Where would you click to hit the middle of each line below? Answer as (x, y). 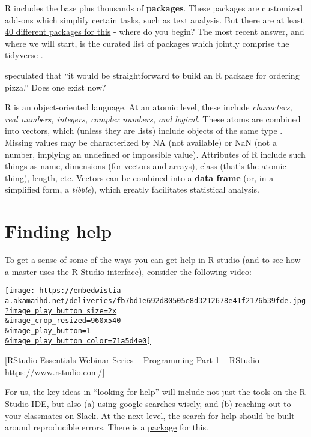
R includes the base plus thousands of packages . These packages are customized (154, 8)
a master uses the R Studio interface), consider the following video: (128, 271)
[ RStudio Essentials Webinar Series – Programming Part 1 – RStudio (132, 360)
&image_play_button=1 (48, 330)
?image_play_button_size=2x (61, 311)
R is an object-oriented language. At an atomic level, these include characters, (149, 107)
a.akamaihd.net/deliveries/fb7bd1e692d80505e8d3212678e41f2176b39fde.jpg (155, 300)
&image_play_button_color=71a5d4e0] (78, 341)
